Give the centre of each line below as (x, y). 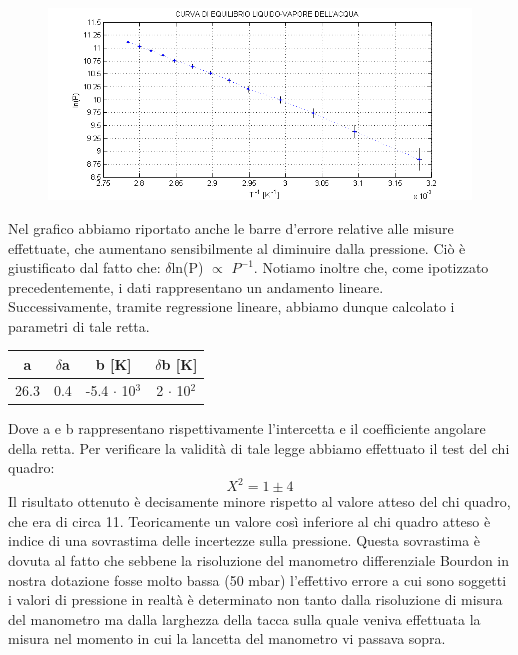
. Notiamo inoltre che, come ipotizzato (371, 267)
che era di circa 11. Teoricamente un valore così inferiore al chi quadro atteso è (249, 520)
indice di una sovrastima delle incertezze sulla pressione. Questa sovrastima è (244, 540)
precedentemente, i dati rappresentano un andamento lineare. (196, 286)
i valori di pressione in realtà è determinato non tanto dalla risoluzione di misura (255, 599)
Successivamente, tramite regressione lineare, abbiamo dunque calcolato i (231, 306)
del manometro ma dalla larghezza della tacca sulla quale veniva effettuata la (244, 618)
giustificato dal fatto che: (84, 267)
